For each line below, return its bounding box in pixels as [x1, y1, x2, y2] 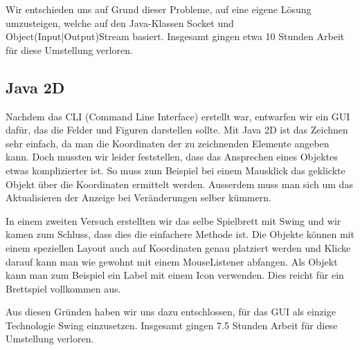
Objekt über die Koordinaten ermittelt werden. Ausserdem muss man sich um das [6, 176, 353, 191]
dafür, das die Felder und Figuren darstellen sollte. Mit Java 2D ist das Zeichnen [6, 122, 348, 137]
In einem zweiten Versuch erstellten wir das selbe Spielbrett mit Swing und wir [6, 213, 341, 228]
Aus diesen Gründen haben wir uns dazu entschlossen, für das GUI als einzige [6, 304, 336, 319]
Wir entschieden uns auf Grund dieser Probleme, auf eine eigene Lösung [6, 2, 312, 16]
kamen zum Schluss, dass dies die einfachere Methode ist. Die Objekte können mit [6, 227, 354, 241]
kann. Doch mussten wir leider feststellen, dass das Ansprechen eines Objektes [6, 149, 338, 164]
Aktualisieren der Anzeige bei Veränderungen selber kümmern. [6, 190, 271, 205]
